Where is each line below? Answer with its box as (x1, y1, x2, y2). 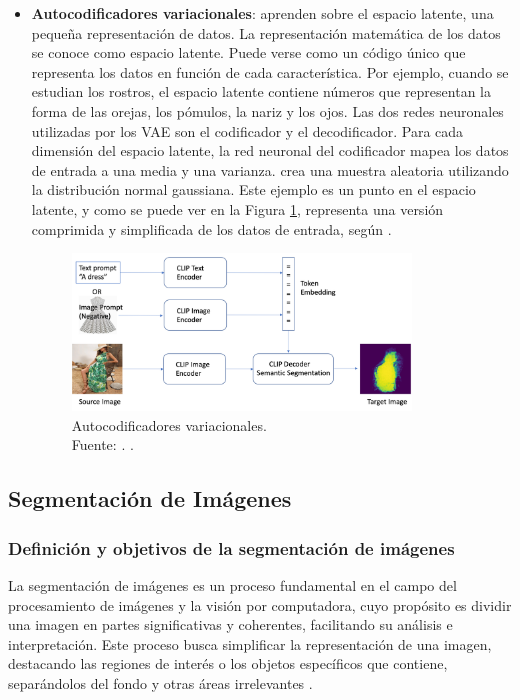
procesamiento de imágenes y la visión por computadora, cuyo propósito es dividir (8, 594, 512, 615)
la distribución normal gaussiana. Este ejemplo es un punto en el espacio (31, 179, 476, 200)
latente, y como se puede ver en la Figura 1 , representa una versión (31, 198, 444, 219)
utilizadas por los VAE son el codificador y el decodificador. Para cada (31, 120, 464, 141)
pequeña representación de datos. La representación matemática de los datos (31, 22, 501, 43)
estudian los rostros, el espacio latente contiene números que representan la (31, 81, 491, 102)
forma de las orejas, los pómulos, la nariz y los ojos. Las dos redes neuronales (31, 100, 504, 121)
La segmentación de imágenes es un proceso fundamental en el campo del (8, 575, 457, 596)
